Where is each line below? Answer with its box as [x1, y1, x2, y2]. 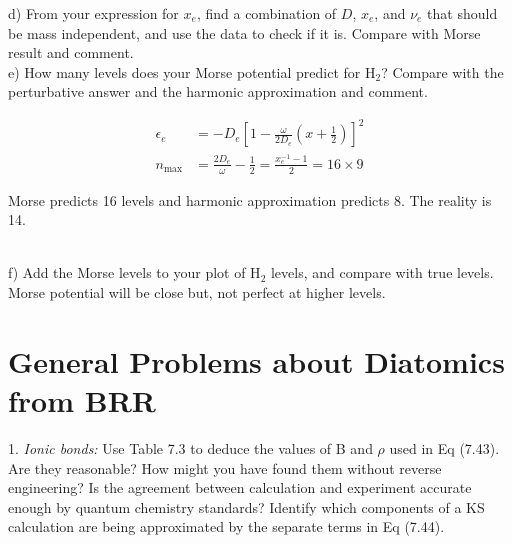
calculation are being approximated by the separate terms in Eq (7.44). [8, 516, 445, 537]
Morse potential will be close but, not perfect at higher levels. [8, 282, 386, 302]
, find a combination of [196, 3, 337, 23]
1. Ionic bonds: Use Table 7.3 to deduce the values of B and [8, 437, 373, 458]
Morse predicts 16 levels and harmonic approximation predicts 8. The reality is [8, 189, 492, 210]
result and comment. [8, 42, 134, 63]
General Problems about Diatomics [8, 340, 505, 381]
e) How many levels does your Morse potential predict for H [8, 61, 376, 82]
